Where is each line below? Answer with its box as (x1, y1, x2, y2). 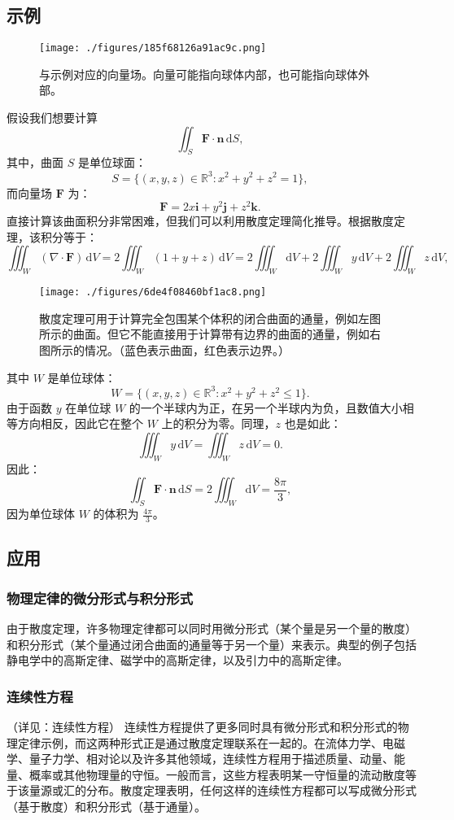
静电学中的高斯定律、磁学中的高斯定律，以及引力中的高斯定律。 (7, 652, 348, 669)
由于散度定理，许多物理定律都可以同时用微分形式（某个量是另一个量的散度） (7, 619, 417, 636)
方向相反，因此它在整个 (17, 415, 143, 432)
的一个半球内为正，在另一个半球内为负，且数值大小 (129, 399, 403, 416)
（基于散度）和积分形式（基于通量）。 (7, 797, 206, 814)
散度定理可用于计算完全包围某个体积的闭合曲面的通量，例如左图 (39, 309, 381, 326)
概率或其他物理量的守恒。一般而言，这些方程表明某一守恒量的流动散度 (28, 765, 405, 783)
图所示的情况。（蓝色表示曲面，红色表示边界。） (39, 342, 290, 359)
